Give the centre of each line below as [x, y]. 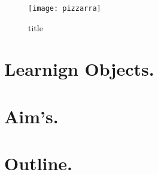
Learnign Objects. [79, 69]
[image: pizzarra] [65, 8]
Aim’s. [31, 116]
